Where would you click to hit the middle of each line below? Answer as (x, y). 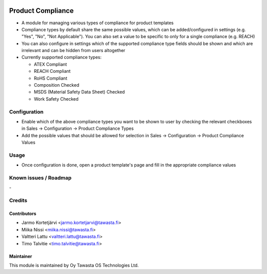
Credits (18, 201)
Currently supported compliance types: (62, 57)
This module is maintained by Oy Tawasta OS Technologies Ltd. (74, 265)
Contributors (23, 214)
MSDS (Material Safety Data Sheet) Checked (79, 92)
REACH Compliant (52, 71)
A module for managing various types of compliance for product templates (98, 23)
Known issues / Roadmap (40, 178)
